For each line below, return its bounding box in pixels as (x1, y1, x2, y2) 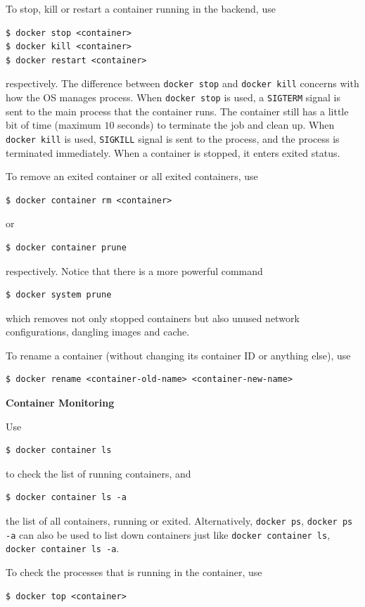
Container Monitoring (6, 395, 115, 410)
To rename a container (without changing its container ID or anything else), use (6, 347, 351, 362)
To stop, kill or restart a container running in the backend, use (6, 1, 276, 15)
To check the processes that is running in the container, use (6, 565, 262, 579)
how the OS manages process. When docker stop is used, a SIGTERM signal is (6, 90, 340, 105)
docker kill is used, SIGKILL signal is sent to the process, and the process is (6, 131, 340, 146)
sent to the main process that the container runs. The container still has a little (6, 103, 349, 118)
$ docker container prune (6, 242, 127, 253)
